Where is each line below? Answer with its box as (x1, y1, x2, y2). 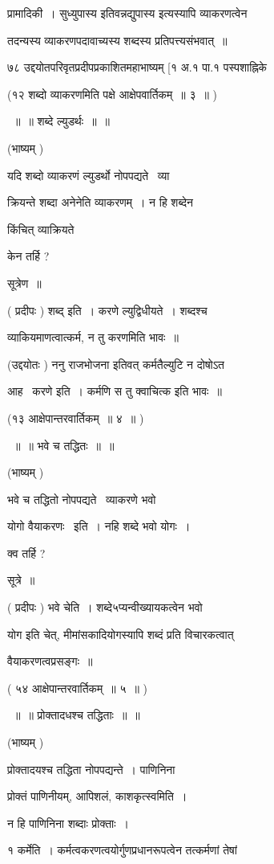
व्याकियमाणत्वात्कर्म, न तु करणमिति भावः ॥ (7, 329, 179, 346)
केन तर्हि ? (7, 248, 50, 264)
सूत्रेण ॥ (7, 274, 42, 291)
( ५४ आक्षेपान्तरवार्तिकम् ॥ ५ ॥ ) (7, 679, 148, 696)
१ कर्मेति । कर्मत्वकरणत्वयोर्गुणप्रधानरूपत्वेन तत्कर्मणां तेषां (7, 841, 237, 858)
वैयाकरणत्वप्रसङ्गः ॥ (7, 653, 93, 669)
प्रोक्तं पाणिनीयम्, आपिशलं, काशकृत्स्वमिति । (7, 788, 187, 805)
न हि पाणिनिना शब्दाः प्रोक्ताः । (7, 814, 130, 831)
